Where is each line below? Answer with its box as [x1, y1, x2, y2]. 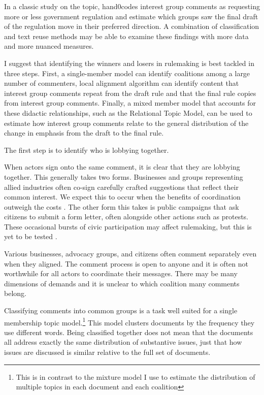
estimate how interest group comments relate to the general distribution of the [4, 117, 249, 128]
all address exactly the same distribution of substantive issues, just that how [4, 337, 242, 347]
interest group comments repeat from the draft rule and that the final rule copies [4, 87, 256, 98]
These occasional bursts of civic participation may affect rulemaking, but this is [4, 221, 252, 232]
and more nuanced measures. [4, 41, 94, 51]
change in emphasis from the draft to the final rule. [4, 127, 164, 138]
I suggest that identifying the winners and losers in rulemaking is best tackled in [4, 57, 254, 68]
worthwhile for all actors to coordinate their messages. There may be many [4, 268, 238, 279]
